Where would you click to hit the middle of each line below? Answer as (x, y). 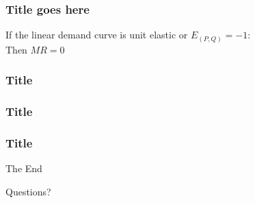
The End (24, 168)
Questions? (28, 191)
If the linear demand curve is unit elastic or (97, 35)
